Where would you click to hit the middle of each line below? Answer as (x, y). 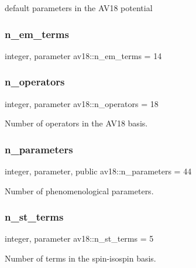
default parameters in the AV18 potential (79, 8)
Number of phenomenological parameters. (79, 190)
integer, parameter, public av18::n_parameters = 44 (98, 171)
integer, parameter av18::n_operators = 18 (82, 103)
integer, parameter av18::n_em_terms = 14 (83, 55)
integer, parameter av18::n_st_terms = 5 (79, 238)
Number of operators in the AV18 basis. (76, 123)
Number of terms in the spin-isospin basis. (80, 258)
